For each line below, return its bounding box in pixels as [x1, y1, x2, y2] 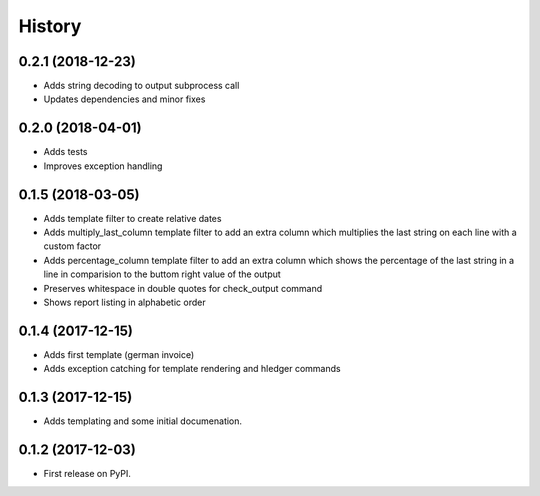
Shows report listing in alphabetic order [43, 296, 206, 308]
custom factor [43, 240, 102, 252]
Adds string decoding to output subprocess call [43, 80, 240, 92]
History [18, 15, 82, 37]
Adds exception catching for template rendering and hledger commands [43, 363, 341, 375]
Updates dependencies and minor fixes [43, 93, 206, 105]
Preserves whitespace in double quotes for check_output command [43, 282, 323, 294]
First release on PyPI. [43, 468, 132, 480]
